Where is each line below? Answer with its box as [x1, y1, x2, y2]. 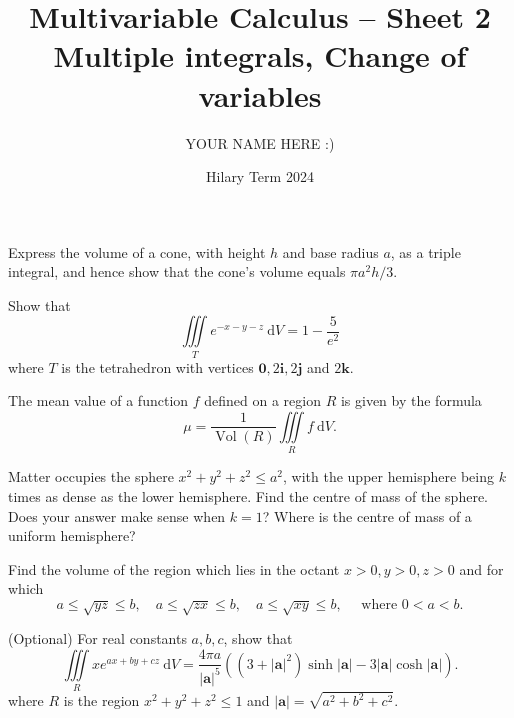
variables [198, 74, 322, 115]
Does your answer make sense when [8, 505, 226, 526]
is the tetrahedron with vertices [61, 356, 254, 377]
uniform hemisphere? [8, 525, 136, 546]
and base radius [282, 241, 379, 262]
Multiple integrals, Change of [53, 35, 467, 76]
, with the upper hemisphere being [283, 466, 494, 487]
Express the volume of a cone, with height [8, 241, 266, 262]
